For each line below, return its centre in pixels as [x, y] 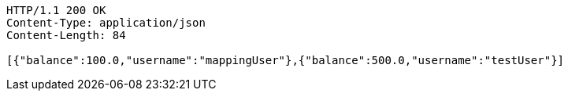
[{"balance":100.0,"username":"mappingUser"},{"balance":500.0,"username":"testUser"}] [286, 60]
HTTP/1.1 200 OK [56, 10]
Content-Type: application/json [106, 23]
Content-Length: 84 [66, 35]
